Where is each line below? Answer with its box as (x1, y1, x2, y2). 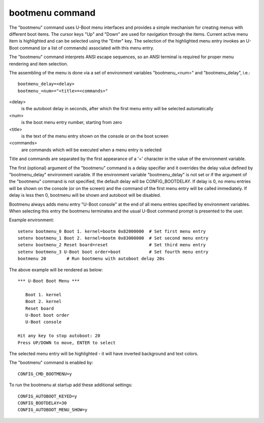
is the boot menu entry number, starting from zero (21, 119, 122, 125)
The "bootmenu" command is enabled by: (9, 360, 93, 366)
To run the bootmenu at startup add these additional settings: (9, 382, 133, 388)
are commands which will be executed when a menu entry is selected (21, 147, 162, 153)
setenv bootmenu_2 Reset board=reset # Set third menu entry (18, 242, 206, 248)
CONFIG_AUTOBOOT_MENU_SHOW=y (18, 407, 88, 413)
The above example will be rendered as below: (9, 267, 103, 273)
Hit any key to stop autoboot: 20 (18, 333, 100, 339)
